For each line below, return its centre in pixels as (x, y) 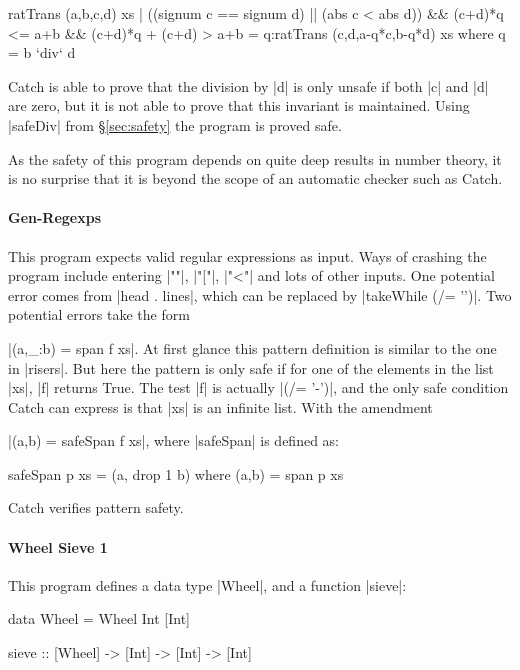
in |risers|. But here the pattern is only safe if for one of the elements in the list (251, 367)
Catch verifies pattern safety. (96, 507)
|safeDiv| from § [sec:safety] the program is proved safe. (175, 124)
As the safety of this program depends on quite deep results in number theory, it (255, 158)
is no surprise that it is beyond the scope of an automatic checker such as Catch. (255, 178)
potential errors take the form (99, 314)
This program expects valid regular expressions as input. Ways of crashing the (247, 255)
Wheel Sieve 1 (58, 546)
